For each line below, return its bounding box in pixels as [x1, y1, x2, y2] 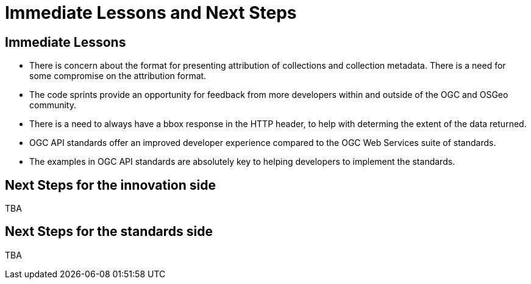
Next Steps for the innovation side [5, 177, 216, 193]
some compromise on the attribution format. [29, 71, 207, 81]
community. [29, 100, 76, 111]
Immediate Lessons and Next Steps [5, 2, 297, 23]
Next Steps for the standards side [5, 224, 213, 240]
